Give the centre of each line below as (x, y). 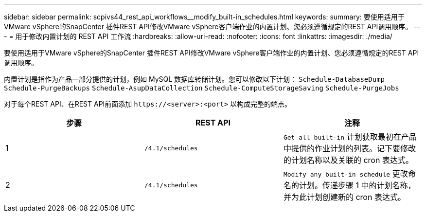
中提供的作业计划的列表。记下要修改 (349, 148)
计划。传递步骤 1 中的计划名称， (357, 185)
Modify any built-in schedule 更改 (346, 174)
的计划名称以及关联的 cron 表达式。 (348, 160)
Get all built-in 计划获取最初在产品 (350, 137)
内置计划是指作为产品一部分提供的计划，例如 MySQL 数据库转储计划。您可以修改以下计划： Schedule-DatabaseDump (195, 79)
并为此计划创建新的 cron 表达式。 (344, 197)
